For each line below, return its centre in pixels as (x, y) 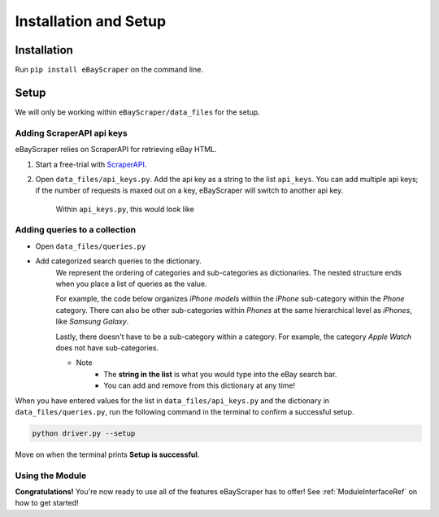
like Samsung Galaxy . (92, 322)
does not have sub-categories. (107, 348)
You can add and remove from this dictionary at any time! (200, 385)
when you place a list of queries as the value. (131, 284)
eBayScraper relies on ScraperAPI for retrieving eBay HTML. (116, 150)
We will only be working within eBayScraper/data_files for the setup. (137, 112)
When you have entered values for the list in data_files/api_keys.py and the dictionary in (172, 400)
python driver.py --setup (84, 433)
